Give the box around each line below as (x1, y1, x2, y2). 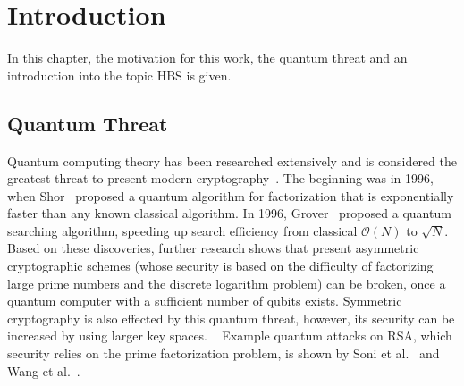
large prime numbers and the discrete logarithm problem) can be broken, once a (7, 273, 446, 292)
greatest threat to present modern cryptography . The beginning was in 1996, (7, 169, 434, 188)
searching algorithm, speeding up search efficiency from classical (7, 221, 358, 239)
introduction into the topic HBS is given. (7, 65, 232, 84)
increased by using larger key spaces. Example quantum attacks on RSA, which (7, 326, 452, 345)
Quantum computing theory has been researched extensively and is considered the (7, 151, 457, 170)
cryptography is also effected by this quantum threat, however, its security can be (7, 308, 455, 327)
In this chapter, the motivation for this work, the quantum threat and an (7, 48, 408, 67)
